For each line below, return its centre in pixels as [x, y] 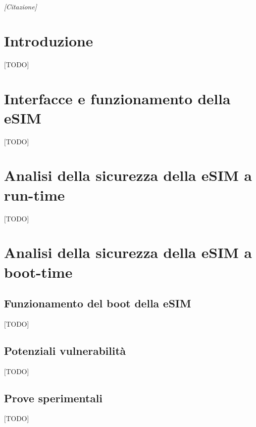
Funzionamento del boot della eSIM [98, 303]
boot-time [38, 272]
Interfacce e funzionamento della [117, 98]
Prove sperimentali [53, 398]
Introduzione [49, 40]
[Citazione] [21, 6]
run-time [34, 194]
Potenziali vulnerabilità [65, 350]
